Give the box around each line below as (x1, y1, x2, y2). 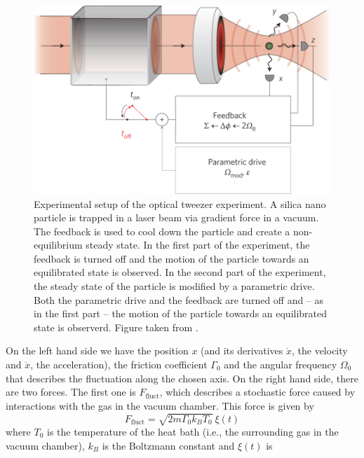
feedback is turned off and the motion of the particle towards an (34, 251, 309, 265)
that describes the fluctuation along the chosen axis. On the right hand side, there (6, 370, 358, 385)
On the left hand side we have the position (6, 343, 189, 358)
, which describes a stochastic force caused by (159, 384, 356, 399)
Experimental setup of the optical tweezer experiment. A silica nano (34, 196, 326, 211)
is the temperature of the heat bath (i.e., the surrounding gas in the (47, 424, 339, 438)
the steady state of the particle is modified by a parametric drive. (34, 279, 315, 293)
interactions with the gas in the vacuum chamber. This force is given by (6, 398, 314, 412)
